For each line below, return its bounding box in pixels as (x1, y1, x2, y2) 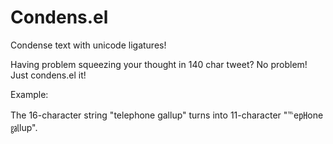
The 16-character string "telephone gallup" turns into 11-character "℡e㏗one (10, 109, 324, 121)
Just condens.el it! (10, 69, 87, 81)
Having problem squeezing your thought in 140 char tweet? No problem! (10, 58, 308, 70)
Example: (10, 88, 49, 100)
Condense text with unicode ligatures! (10, 39, 167, 51)
